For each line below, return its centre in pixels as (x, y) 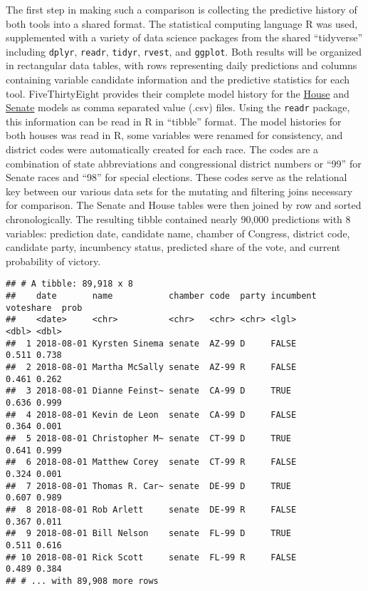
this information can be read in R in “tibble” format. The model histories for (174, 121)
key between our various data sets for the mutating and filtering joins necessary (179, 191)
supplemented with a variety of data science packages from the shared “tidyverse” (184, 37)
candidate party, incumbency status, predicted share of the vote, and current (173, 247)
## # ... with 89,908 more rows (82, 581)
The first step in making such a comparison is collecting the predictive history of (182, 9)
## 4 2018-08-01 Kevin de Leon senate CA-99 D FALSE (151, 415)
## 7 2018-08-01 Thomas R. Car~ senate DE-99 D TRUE (148, 486)
